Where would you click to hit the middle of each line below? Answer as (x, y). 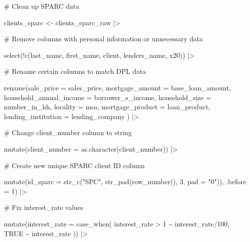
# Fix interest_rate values (44, 207)
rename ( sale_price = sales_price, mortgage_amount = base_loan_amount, (117, 87)
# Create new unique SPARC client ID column (74, 165)
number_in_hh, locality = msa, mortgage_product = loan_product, (107, 107)
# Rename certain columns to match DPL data (75, 71)
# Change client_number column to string (68, 132)
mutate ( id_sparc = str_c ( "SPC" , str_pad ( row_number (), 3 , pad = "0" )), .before (125, 181)
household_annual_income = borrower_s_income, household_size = (108, 97)
